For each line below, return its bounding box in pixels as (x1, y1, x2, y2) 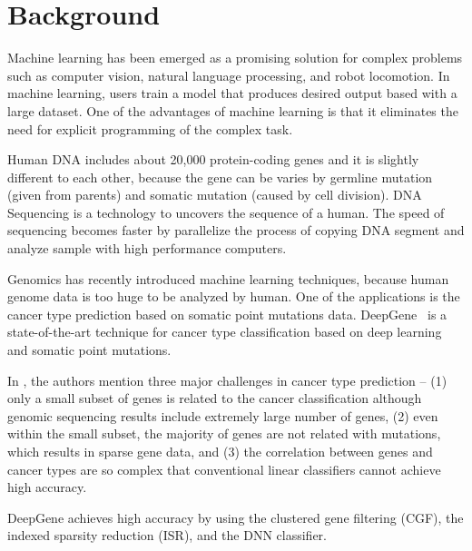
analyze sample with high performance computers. (7, 239, 287, 258)
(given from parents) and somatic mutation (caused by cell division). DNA (7, 185, 422, 204)
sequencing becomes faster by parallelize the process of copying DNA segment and (7, 221, 465, 240)
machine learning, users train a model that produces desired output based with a (7, 84, 457, 103)
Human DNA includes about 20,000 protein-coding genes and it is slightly (7, 150, 419, 169)
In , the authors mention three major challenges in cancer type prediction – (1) (7, 370, 447, 389)
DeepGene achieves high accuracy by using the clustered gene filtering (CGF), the (7, 507, 464, 526)
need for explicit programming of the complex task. (7, 119, 293, 138)
